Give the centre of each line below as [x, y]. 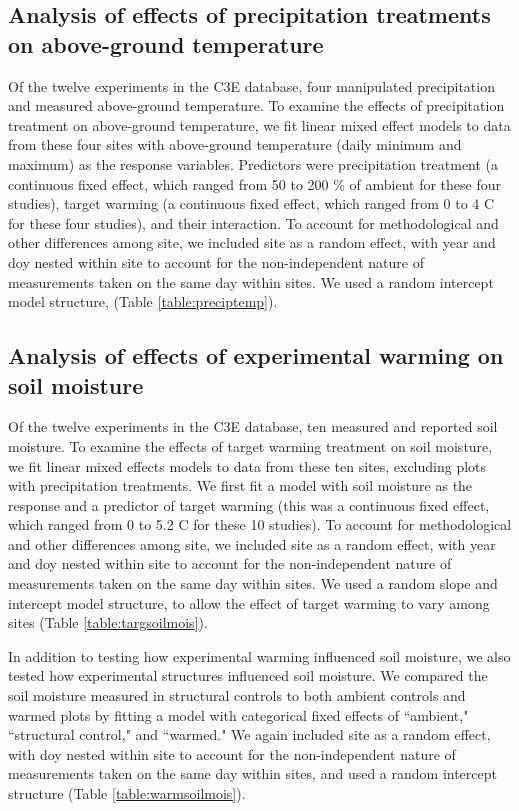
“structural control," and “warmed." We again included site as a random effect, [249, 734]
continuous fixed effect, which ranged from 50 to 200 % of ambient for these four [255, 183]
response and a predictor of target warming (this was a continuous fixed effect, [249, 504]
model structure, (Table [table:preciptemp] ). [143, 301]
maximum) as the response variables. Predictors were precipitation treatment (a [253, 163]
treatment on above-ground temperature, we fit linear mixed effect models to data [259, 124]
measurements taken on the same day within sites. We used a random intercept [251, 281]
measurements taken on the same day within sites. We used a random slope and [253, 583]
